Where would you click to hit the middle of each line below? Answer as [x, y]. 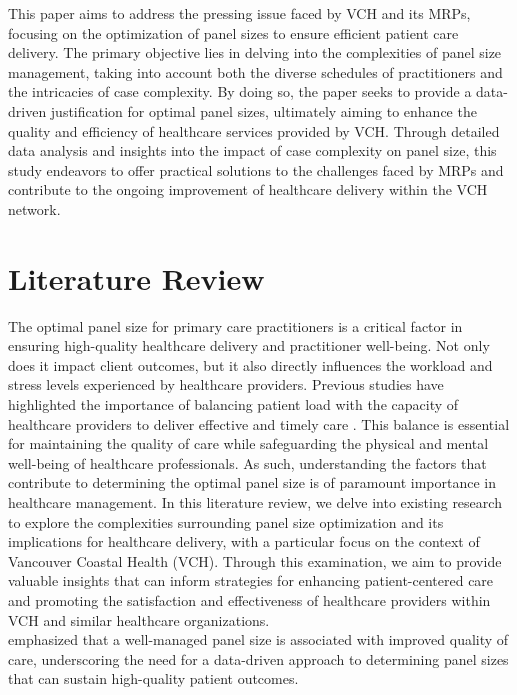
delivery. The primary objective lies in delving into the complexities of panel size [255, 52]
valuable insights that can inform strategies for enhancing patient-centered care [251, 580]
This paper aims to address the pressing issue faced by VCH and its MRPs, [239, 13]
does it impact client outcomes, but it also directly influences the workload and [250, 364]
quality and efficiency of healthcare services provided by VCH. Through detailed [254, 130]
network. [34, 208]
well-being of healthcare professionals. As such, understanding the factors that [247, 462]
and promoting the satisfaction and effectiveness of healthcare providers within [249, 599]
